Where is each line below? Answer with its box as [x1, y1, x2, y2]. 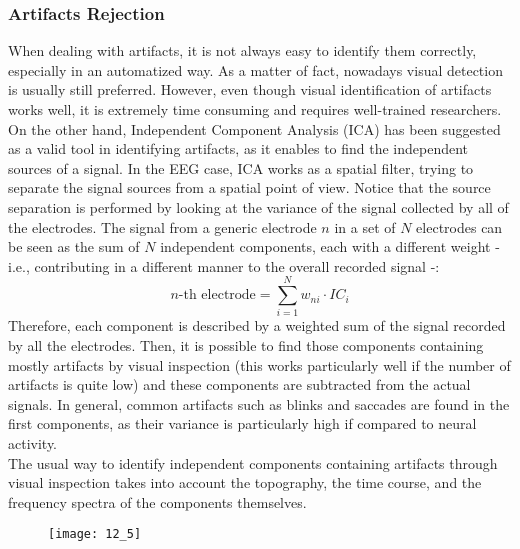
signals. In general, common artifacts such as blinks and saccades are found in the [8, 393, 510, 414]
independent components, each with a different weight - [160, 236, 500, 257]
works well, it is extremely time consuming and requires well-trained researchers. [8, 99, 502, 119]
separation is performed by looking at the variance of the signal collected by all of [8, 196, 509, 217]
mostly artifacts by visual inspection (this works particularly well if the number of [8, 354, 511, 375]
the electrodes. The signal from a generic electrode [8, 216, 317, 237]
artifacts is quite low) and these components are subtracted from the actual [8, 374, 471, 395]
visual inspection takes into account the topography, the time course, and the [8, 472, 482, 493]
